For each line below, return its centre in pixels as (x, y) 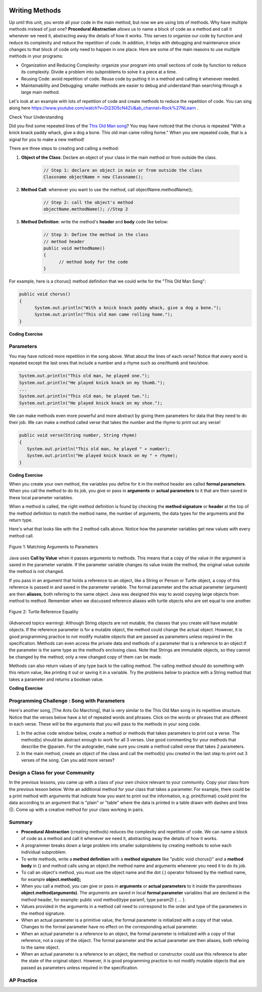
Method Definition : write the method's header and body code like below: (95, 222)
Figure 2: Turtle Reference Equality (44, 612)
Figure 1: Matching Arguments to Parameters (54, 547)
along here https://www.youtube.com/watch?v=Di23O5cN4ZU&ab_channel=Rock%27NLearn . (104, 108)
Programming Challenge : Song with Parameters (67, 701)
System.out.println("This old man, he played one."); (84, 376)
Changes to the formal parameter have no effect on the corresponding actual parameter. (110, 927)
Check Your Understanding (36, 117)
